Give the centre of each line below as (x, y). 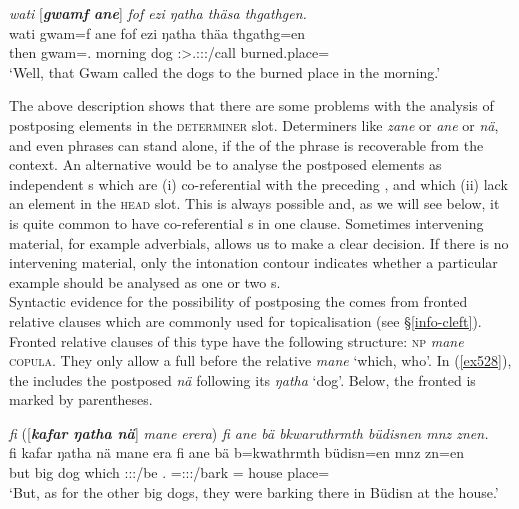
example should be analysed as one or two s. (145, 281)
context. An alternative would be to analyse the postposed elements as (225, 164)
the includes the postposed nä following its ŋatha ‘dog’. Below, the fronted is (242, 379)
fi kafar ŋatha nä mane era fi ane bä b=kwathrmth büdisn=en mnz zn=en (236, 452)
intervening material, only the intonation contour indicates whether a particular (253, 262)
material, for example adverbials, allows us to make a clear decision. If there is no (259, 242)
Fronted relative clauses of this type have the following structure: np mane (236, 340)
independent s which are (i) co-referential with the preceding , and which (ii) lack (258, 183)
